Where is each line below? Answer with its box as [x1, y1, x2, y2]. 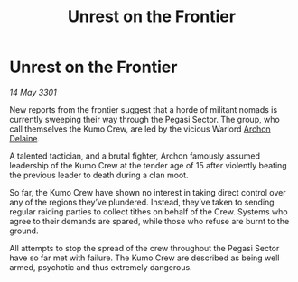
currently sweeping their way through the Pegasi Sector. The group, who [9, 114, 280, 124]
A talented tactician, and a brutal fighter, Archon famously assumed [9, 150, 260, 161]
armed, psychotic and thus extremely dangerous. [9, 261, 192, 272]
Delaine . [9, 132, 41, 143]
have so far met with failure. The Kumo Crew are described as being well [9, 252, 280, 263]
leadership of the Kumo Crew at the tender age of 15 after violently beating [9, 159, 287, 170]
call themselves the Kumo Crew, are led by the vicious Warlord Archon [9, 123, 271, 134]
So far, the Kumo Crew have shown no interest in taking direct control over [9, 186, 286, 197]
